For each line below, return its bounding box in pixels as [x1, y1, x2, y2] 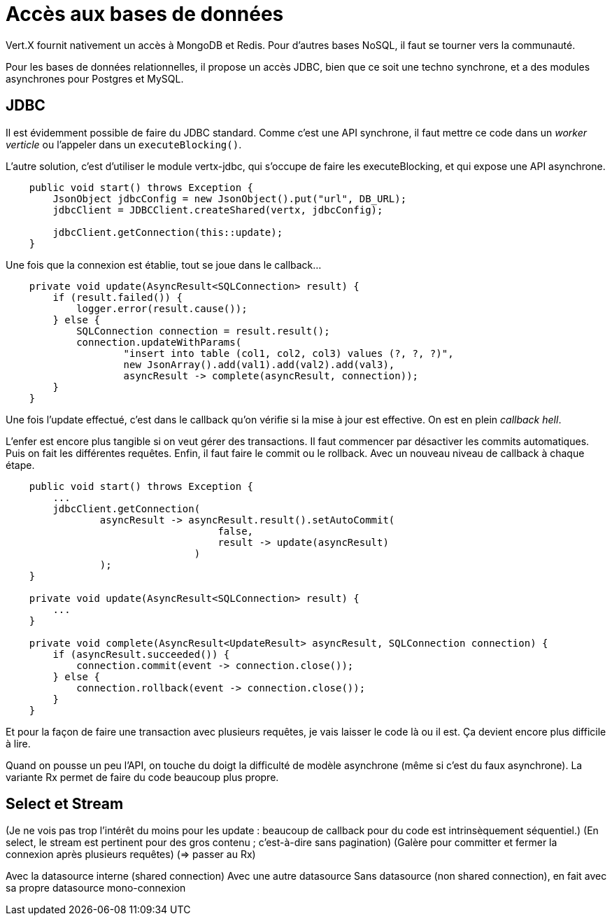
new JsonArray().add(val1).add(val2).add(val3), [123, 358, 395, 370]
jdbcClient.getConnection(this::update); [52, 226, 283, 238]
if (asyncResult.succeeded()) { [52, 648, 230, 660]
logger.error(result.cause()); [76, 302, 248, 314]
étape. [6, 458, 35, 471]
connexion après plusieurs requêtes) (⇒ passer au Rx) [6, 848, 256, 861]
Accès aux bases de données [6, 2, 284, 26]
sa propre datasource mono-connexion [6, 882, 186, 894]
